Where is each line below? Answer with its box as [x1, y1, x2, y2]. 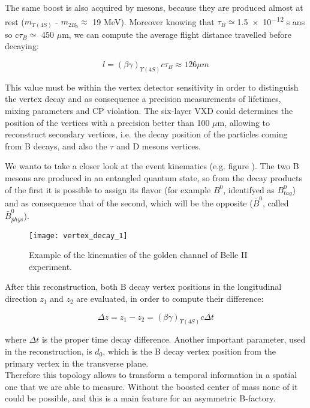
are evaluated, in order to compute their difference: [76, 292, 264, 304]
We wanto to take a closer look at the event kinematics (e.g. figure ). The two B [5, 160, 299, 172]
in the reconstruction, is [5, 344, 92, 357]
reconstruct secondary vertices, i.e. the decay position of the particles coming [5, 128, 288, 140]
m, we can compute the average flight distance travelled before [62, 28, 292, 40]
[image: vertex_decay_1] [29, 231, 128, 240]
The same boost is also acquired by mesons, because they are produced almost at [5, 1, 303, 13]
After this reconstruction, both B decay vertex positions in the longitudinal [5, 280, 282, 293]
